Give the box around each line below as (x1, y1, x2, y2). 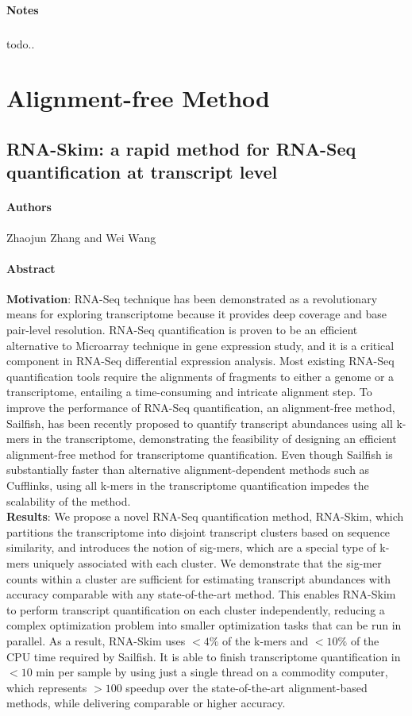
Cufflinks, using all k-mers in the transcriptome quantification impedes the (6, 477, 369, 494)
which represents (6, 679, 87, 695)
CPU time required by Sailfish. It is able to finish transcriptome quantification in (6, 648, 401, 664)
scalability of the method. (6, 492, 131, 509)
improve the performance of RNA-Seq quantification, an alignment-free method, (6, 399, 395, 416)
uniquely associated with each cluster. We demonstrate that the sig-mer (33, 554, 382, 571)
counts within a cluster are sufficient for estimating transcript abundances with (6, 570, 391, 587)
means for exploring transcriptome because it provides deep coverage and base (6, 306, 387, 322)
